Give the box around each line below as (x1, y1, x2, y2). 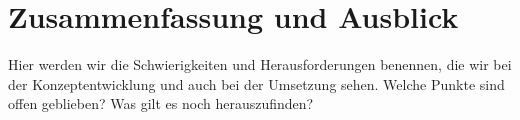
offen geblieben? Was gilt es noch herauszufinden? (8, 93, 314, 114)
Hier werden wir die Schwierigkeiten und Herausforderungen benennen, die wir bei (8, 54, 512, 75)
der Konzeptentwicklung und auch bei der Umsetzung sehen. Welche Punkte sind (8, 73, 505, 94)
